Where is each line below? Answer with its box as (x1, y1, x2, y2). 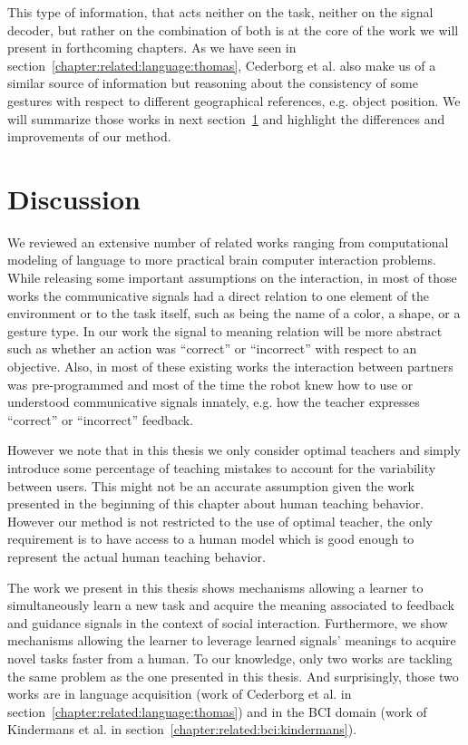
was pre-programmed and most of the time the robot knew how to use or (7, 374, 414, 393)
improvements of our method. (7, 127, 171, 146)
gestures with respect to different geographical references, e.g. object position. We (7, 91, 461, 110)
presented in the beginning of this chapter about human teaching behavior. (7, 494, 424, 513)
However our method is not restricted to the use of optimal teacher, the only (7, 511, 433, 530)
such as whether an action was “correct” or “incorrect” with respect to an (7, 339, 417, 358)
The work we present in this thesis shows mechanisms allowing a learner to (7, 577, 424, 596)
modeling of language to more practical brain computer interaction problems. (7, 250, 436, 269)
